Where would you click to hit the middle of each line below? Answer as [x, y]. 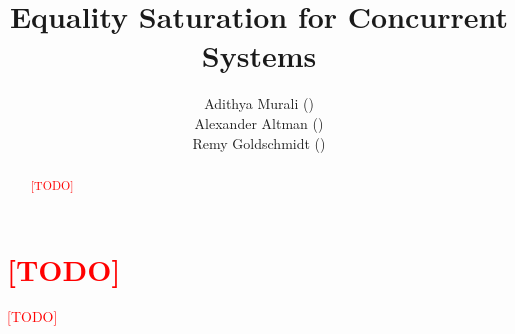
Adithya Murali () [259, 103]
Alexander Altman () [259, 122]
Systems [259, 55]
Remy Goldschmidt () [259, 142]
